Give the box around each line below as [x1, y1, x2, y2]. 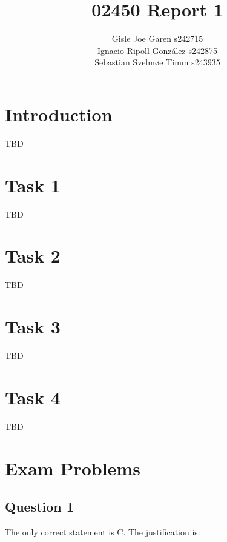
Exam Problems [5, 455, 140, 480]
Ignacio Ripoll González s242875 [97, 44, 217, 56]
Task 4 [5, 384, 61, 409]
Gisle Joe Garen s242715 [111, 32, 203, 45]
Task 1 [5, 172, 61, 197]
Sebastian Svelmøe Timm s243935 [94, 56, 220, 69]
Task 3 [5, 314, 61, 339]
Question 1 [5, 497, 74, 516]
